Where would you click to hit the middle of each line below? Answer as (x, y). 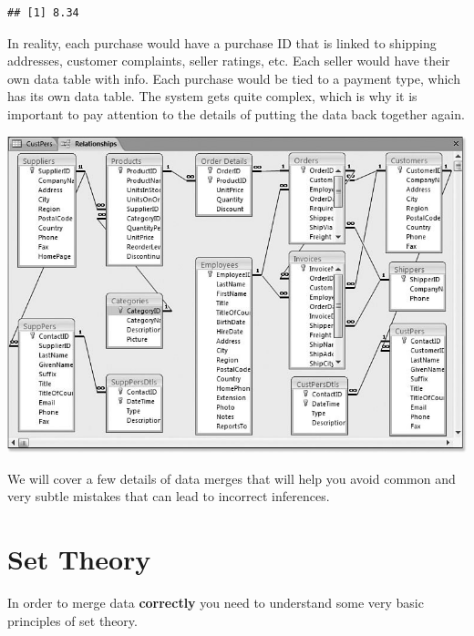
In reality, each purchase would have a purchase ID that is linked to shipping (222, 42)
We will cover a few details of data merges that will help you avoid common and (232, 478)
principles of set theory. (72, 620)
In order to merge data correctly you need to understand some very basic (216, 603)
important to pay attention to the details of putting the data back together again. (236, 113)
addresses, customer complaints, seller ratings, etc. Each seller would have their (229, 61)
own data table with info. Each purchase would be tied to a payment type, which (234, 78)
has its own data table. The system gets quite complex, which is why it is (212, 96)
